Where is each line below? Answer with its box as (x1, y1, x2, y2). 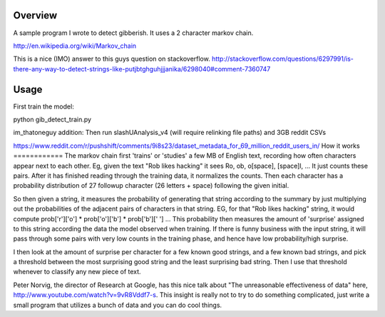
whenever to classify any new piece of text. (13, 268, 142, 276)
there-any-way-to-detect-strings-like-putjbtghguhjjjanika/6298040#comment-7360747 (13, 64, 271, 73)
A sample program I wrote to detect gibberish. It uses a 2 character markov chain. (13, 29, 254, 37)
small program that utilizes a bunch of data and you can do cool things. (13, 301, 222, 309)
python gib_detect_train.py (13, 115, 92, 124)
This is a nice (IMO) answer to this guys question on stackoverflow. (13, 54, 210, 64)
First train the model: (13, 102, 74, 111)
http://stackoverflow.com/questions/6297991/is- (211, 54, 354, 64)
